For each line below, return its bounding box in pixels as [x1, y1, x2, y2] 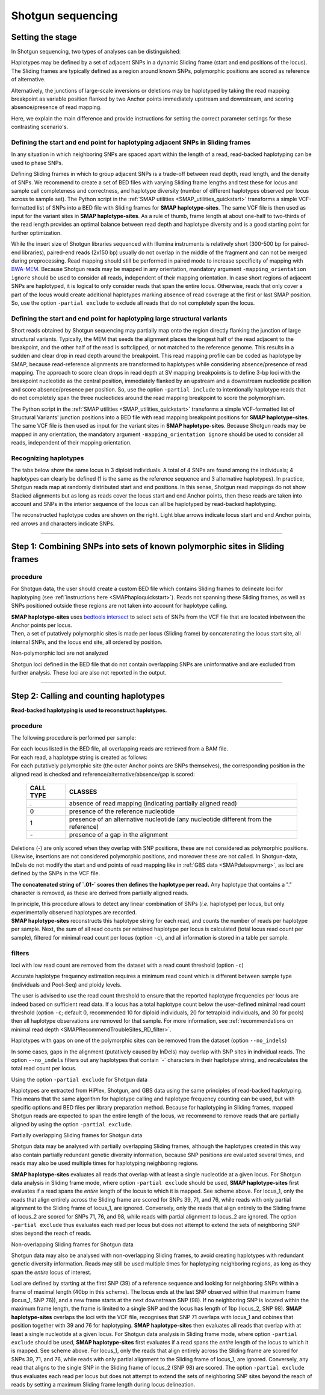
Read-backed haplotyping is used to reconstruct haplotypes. [11, 707, 167, 714]
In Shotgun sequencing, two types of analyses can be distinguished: [11, 48, 181, 55]
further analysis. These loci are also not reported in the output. [11, 669, 167, 676]
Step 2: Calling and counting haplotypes [11, 690, 166, 701]
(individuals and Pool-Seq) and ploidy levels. [11, 981, 122, 988]
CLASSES [69, 787, 97, 796]
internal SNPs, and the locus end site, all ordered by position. [11, 638, 162, 646]
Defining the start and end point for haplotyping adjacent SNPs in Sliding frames [11, 138, 251, 146]
